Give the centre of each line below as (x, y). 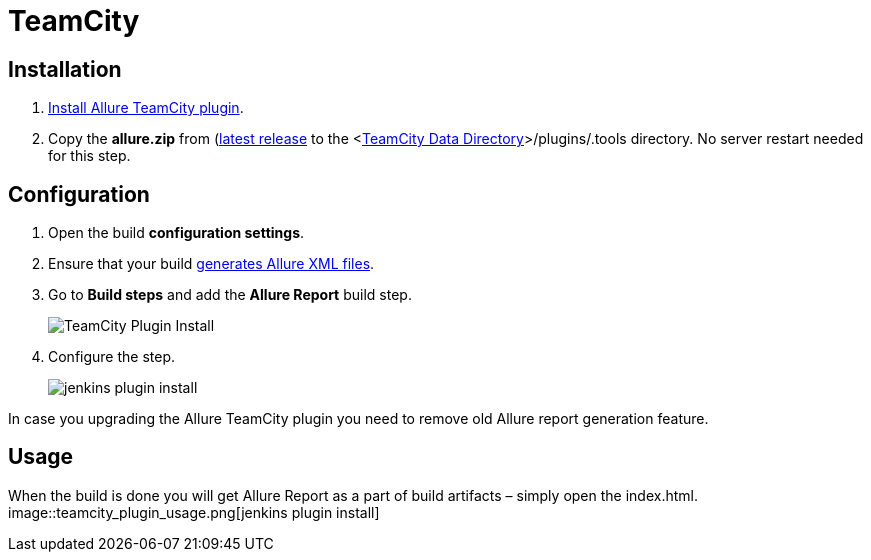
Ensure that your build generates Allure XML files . (211, 264)
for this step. (89, 156)
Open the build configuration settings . (176, 233)
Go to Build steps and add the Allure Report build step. (230, 295)
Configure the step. (112, 357)
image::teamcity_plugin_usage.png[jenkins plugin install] (194, 512)
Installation (65, 69)
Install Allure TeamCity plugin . (146, 108)
